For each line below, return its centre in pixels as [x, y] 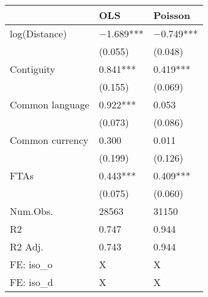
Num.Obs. [32, 211]
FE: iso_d [32, 282]
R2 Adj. [27, 246]
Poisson [172, 15]
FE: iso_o [31, 264]
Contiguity [33, 69]
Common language [50, 104]
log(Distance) [39, 33]
